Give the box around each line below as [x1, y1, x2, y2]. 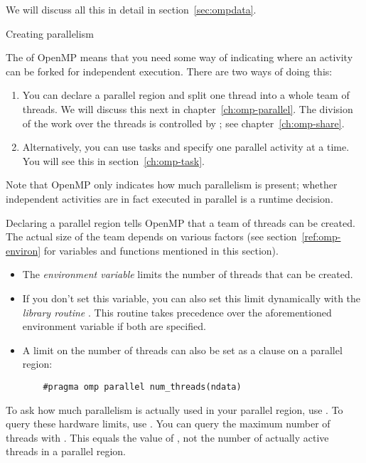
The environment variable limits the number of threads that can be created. [22, 267, 353, 282]
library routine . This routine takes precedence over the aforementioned [22, 304, 332, 319]
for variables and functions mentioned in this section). [43, 243, 279, 257]
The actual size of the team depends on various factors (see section [6, 229, 297, 244]
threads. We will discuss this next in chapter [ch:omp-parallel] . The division [22, 101, 353, 116]
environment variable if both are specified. [22, 319, 206, 334]
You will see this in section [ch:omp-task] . [22, 153, 205, 168]
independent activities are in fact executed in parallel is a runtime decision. [6, 191, 333, 206]
